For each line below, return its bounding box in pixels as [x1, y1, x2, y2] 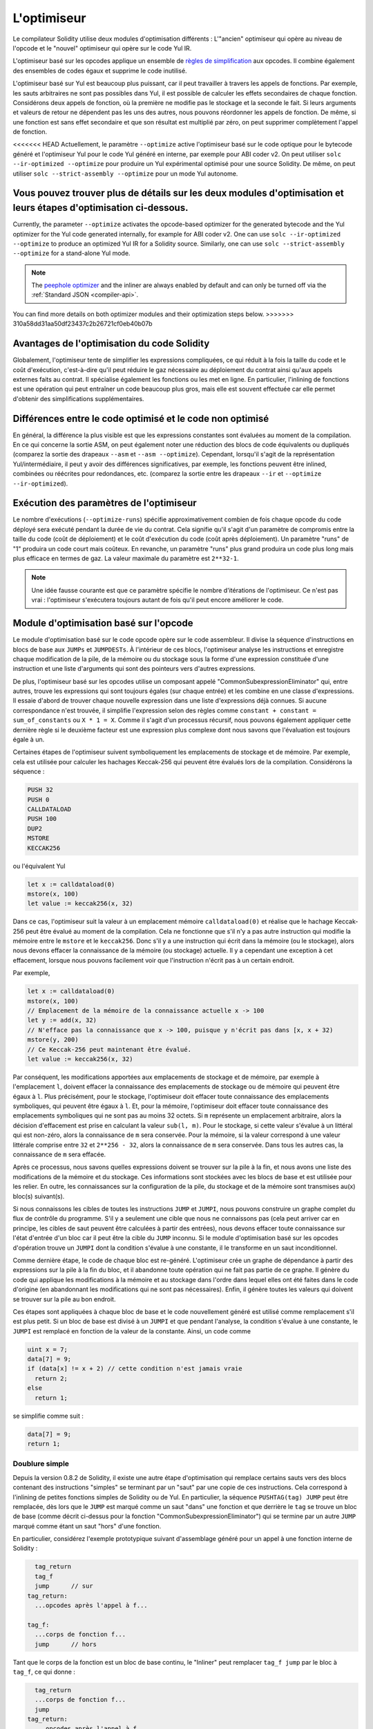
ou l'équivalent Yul [12, 862, 66, 870]
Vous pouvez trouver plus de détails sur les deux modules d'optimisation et [12, 187, 345, 199]
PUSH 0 [27, 795, 50, 804]
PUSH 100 [27, 815, 57, 823]
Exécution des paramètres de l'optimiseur [12, 497, 197, 509]
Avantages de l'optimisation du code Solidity [12, 338, 210, 349]
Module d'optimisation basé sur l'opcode [12, 618, 193, 629]
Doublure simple [12, 1459, 69, 1469]
